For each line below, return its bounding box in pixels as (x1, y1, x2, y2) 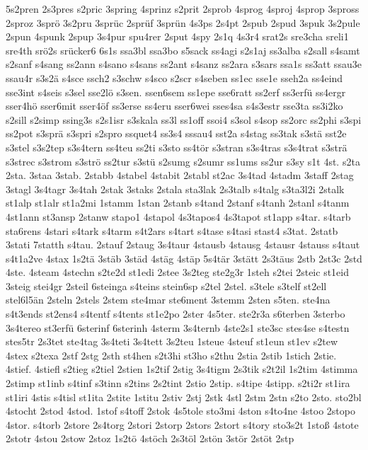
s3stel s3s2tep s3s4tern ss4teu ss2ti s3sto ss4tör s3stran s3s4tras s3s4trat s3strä (6, 139, 347, 154)
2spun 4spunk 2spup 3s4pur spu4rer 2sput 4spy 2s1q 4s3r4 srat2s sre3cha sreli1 (6, 29, 349, 44)
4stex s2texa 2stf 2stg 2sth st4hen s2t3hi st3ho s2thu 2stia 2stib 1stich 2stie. (6, 347, 337, 362)
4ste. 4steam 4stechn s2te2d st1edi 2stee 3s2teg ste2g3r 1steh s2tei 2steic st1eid (6, 265, 349, 279)
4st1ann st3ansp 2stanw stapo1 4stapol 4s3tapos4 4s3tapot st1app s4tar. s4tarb (6, 209, 351, 224)
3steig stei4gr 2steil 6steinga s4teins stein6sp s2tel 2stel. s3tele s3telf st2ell (6, 278, 327, 293)
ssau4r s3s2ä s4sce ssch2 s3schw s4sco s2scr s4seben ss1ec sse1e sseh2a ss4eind (6, 70, 343, 85)
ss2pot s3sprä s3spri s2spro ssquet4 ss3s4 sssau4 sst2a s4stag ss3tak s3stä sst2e (6, 126, 347, 141)
